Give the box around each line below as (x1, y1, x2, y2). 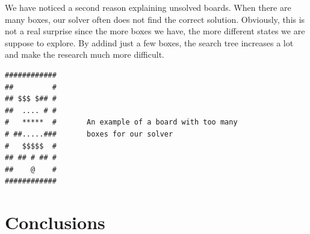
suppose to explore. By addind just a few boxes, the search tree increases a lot (5, 36, 294, 49)
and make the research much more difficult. (5, 48, 164, 61)
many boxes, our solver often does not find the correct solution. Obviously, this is (5, 13, 305, 25)
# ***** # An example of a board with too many (5, 118, 238, 127)
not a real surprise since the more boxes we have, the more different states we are (5, 25, 305, 37)
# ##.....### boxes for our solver (5, 129, 173, 138)
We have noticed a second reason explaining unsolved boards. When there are (5, 1, 291, 13)
